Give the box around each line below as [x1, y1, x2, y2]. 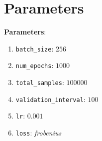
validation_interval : [15, 93, 86, 104]
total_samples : [15, 77, 64, 87]
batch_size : [15, 43, 54, 53]
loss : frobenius [15, 127, 62, 137]
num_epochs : [15, 60, 54, 70]
